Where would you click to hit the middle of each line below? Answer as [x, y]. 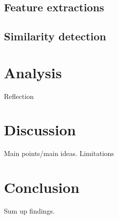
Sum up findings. [29, 211]
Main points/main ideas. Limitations [59, 153]
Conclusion [42, 187]
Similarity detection [55, 36]
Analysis [33, 72]
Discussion [40, 130]
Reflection [19, 96]
